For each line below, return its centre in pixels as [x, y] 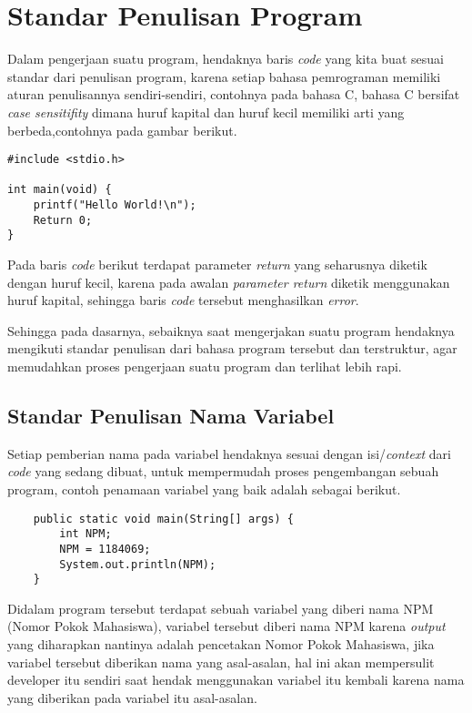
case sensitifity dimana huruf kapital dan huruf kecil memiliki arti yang [206, 112]
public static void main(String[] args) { [163, 519]
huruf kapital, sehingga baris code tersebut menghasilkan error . [183, 300]
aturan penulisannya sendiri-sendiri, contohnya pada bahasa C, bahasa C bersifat [234, 94]
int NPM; [85, 534]
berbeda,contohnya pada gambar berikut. [122, 130]
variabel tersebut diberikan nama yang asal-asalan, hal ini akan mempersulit [221, 662]
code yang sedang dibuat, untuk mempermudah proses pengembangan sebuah [223, 471]
